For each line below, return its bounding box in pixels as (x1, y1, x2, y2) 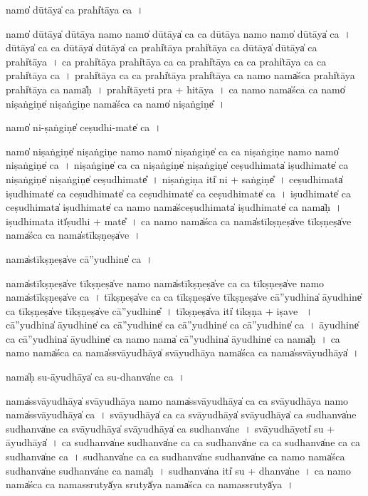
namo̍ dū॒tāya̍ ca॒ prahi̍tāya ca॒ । (6, 2, 144, 16)
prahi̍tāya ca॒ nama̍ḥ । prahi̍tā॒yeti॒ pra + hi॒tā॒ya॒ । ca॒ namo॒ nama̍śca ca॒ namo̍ (6, 81, 345, 96)
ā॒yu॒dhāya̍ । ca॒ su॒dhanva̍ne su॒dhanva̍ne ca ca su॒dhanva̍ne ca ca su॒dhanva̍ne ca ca (6, 435, 361, 450)
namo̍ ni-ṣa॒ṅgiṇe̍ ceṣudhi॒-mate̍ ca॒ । (6, 120, 162, 135)
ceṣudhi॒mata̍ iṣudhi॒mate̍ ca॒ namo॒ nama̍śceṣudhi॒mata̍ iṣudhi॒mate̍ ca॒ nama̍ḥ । (6, 200, 342, 215)
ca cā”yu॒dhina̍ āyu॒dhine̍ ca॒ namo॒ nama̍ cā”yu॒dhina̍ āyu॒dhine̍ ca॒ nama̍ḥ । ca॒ (6, 331, 340, 346)
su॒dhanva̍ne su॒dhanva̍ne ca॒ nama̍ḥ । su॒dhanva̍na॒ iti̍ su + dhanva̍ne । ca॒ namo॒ (6, 463, 352, 477)
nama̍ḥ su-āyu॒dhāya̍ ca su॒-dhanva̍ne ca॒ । (6, 369, 185, 384)
